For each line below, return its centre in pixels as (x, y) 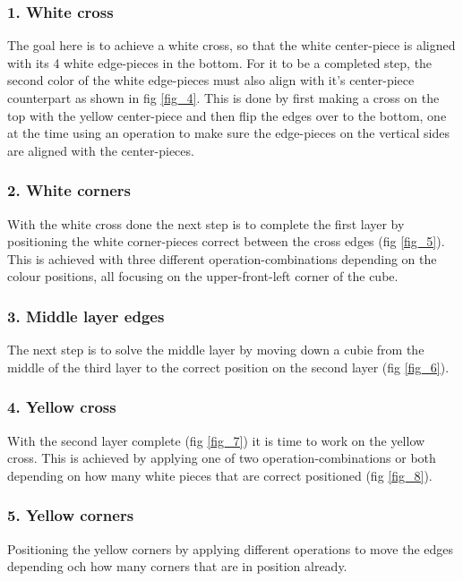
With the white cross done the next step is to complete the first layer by (206, 223)
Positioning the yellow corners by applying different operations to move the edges (231, 548)
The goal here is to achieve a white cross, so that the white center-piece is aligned (231, 45)
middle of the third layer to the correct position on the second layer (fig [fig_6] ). (228, 367)
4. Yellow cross (62, 407)
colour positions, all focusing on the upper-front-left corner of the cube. (203, 276)
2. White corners (69, 190)
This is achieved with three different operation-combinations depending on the (222, 258)
